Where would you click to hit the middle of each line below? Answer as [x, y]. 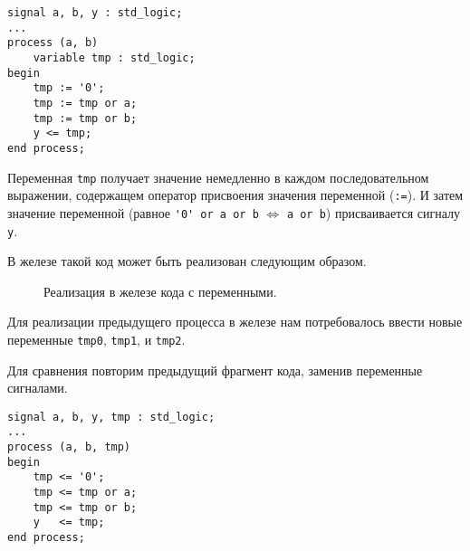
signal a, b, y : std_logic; [95, 13]
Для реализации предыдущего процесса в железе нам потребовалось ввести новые [235, 322]
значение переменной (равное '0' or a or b [133, 212]
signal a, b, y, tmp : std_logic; [111, 417]
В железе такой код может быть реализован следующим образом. [187, 261]
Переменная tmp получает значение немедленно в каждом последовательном [218, 177]
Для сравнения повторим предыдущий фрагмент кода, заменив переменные [215, 370]
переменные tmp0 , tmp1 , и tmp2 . [96, 339]
